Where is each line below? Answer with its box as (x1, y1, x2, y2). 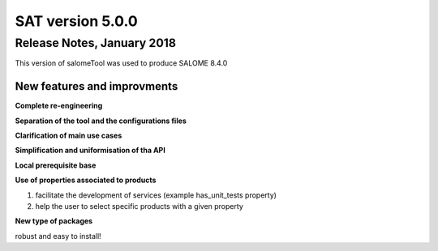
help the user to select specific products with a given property (35, 202, 243, 211)
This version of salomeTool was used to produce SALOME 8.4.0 (15, 58, 228, 68)
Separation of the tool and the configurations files (15, 116, 187, 125)
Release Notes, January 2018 (15, 36, 176, 50)
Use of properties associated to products (15, 175, 157, 185)
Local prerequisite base (15, 160, 97, 170)
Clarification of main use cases (15, 130, 122, 141)
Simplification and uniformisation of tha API (15, 146, 165, 155)
